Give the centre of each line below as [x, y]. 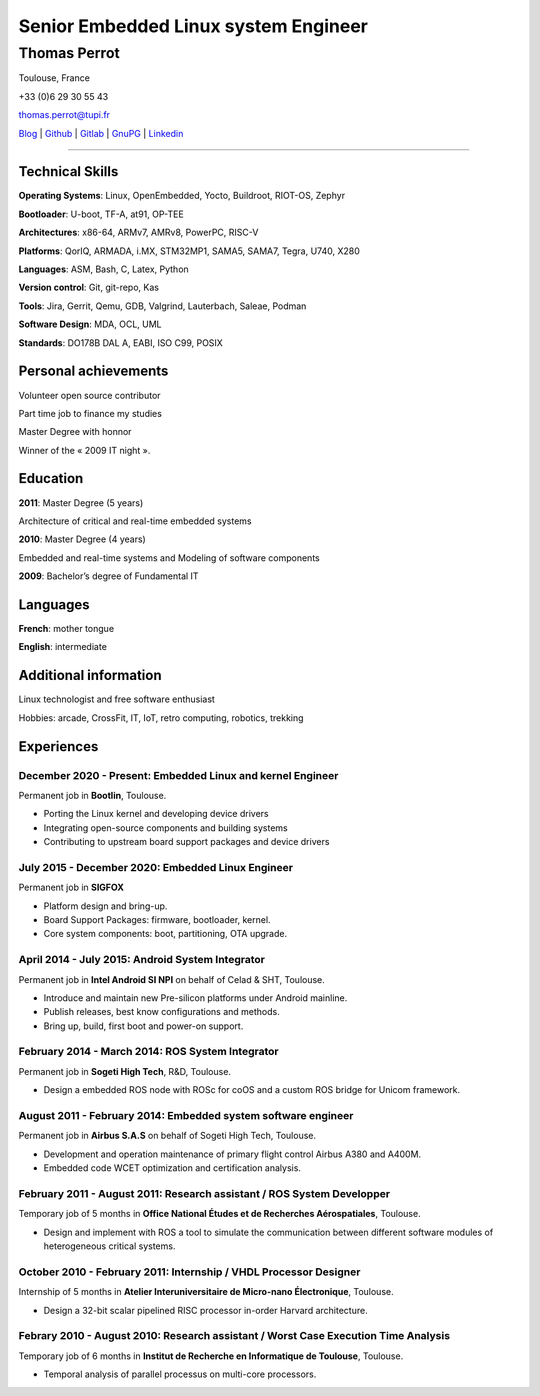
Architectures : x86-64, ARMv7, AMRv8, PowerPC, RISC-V [138, 232]
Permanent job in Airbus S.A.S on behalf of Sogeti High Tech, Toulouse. [167, 1136]
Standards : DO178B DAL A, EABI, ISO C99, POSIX [121, 342]
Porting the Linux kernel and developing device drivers [156, 814]
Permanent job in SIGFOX [71, 887]
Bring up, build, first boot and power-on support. [143, 1026]
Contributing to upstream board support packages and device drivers [186, 842]
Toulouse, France [54, 78]
